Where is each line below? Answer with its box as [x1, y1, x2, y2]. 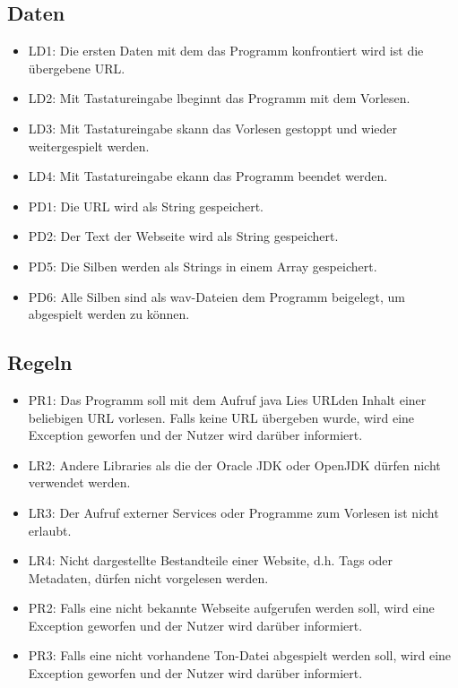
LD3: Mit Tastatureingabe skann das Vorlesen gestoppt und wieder [28, 118, 397, 137]
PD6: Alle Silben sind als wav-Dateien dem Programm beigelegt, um [28, 287, 406, 305]
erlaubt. [28, 520, 72, 539]
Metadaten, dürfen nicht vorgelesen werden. [28, 568, 269, 587]
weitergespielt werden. [28, 136, 150, 155]
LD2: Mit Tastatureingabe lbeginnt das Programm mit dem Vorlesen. [28, 89, 410, 107]
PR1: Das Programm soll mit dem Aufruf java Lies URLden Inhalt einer [28, 390, 427, 408]
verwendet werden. [28, 473, 131, 492]
